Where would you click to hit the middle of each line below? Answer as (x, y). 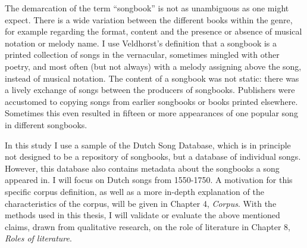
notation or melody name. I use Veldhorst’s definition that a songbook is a (141, 43)
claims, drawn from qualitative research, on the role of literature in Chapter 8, (148, 226)
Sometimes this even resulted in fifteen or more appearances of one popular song (151, 113)
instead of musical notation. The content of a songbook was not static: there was (152, 78)
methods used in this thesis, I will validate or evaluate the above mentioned (142, 215)
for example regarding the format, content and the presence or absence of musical (153, 31)
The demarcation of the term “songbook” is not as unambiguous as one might (147, 8)
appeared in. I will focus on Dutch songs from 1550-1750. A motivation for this (149, 180)
